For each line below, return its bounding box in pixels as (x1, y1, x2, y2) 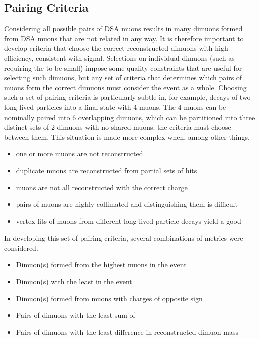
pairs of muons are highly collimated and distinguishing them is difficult (16, 199, 238, 209)
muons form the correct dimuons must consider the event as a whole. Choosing (4, 82, 247, 92)
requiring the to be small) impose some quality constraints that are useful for (4, 62, 242, 73)
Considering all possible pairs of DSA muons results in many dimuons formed (4, 23, 243, 34)
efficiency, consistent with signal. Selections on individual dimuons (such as (4, 52, 235, 63)
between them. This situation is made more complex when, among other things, (4, 131, 250, 142)
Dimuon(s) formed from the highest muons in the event (16, 259, 187, 270)
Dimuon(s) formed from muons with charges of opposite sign (16, 293, 203, 303)
